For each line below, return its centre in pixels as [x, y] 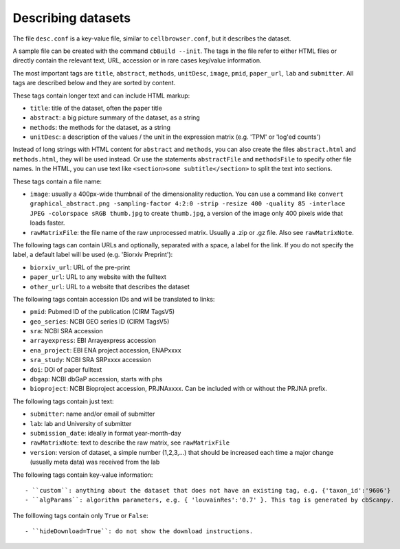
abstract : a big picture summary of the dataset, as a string [115, 117]
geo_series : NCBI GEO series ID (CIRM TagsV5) [100, 321]
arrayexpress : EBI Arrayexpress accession [93, 341]
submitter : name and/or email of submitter [92, 414]
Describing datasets [71, 18]
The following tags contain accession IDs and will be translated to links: [114, 299]
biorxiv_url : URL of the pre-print [80, 267]
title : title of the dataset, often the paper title [96, 108]
